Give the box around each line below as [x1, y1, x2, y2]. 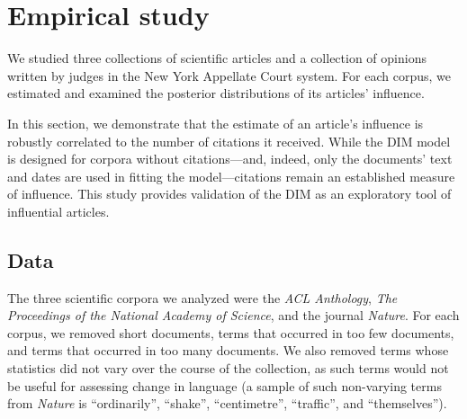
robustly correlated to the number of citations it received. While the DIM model [7, 131, 451, 150]
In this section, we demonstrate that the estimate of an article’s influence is [7, 113, 424, 132]
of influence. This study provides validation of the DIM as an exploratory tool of [7, 184, 452, 203]
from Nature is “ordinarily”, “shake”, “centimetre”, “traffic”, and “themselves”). [7, 394, 447, 413]
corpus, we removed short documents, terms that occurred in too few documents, [7, 323, 454, 342]
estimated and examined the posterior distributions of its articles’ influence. [7, 84, 425, 103]
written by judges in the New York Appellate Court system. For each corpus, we [7, 66, 452, 85]
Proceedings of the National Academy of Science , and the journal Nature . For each [7, 306, 460, 325]
